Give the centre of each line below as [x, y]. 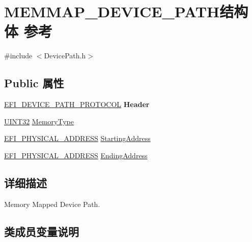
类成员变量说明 [41, 231]
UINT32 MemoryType [39, 121]
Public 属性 [34, 83]
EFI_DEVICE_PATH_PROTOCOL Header [77, 104]
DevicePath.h [65, 56]
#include [18, 56]
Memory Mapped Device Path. [52, 204]
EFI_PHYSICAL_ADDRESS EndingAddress [76, 155]
